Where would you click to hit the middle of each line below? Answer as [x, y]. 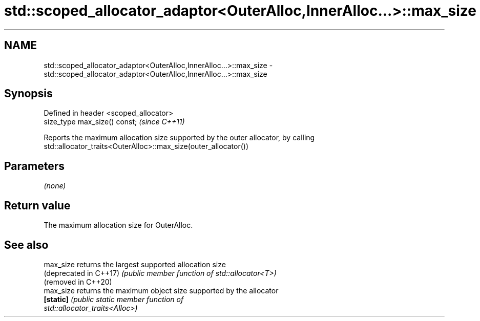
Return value [37, 205]
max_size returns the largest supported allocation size [135, 264]
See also [26, 245]
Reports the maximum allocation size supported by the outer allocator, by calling [179, 138]
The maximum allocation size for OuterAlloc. [118, 225]
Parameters [34, 166]
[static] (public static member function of [114, 299]
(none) [55, 186]
